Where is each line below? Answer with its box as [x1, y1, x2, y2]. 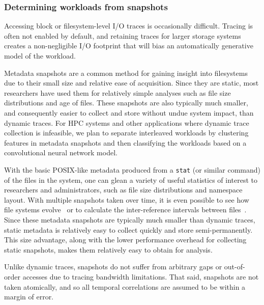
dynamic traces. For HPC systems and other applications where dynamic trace [4, 117, 249, 128]
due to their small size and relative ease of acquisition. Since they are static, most [4, 77, 259, 88]
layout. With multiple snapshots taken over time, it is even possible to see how [4, 194, 249, 205]
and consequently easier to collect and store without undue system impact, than [4, 107, 254, 118]
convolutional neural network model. [4, 147, 118, 158]
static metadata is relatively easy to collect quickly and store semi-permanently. [4, 224, 253, 235]
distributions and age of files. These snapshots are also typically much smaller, [4, 97, 248, 108]
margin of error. [4, 291, 54, 302]
